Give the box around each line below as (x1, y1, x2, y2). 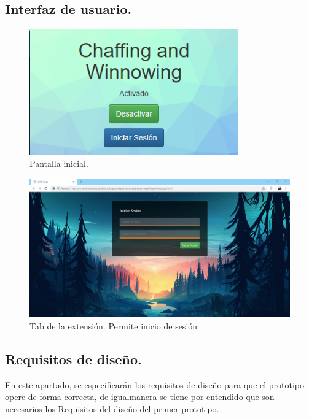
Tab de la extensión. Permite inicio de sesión (29, 319, 198, 332)
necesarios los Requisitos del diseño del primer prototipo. (5, 402, 219, 415)
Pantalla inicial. (29, 157, 88, 170)
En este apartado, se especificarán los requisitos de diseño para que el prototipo (5, 378, 305, 391)
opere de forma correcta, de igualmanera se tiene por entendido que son (5, 390, 275, 403)
